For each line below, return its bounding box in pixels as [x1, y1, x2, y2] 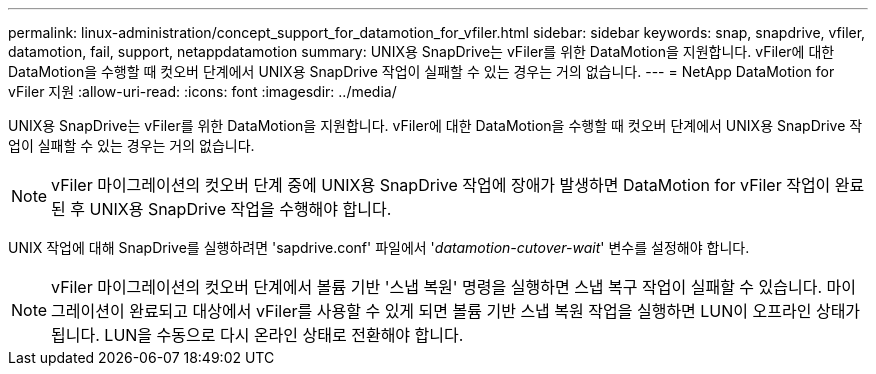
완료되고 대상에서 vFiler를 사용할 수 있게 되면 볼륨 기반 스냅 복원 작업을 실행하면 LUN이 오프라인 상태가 [129, 301, 861, 321]
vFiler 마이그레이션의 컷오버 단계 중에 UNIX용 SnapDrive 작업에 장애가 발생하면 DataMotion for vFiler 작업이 [51, 175, 831, 195]
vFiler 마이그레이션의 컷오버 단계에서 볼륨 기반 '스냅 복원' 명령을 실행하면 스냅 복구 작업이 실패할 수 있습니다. [51, 277, 823, 297]
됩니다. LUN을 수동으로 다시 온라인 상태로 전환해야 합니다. [51, 325, 464, 345]
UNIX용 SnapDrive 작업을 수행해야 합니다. [89, 199, 392, 219]
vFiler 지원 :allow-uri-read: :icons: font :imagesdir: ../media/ [8, 83, 397, 100]
